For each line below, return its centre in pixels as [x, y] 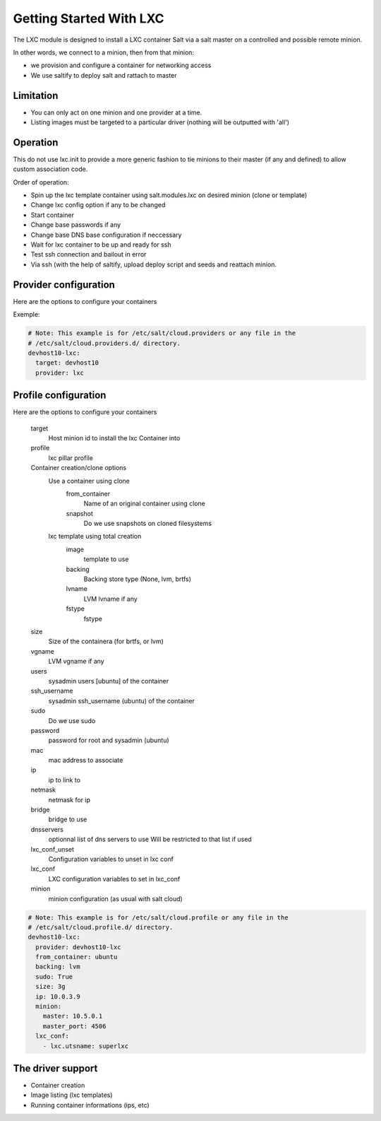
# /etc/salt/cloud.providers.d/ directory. [104, 343]
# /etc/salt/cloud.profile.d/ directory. [101, 927]
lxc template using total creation [95, 536]
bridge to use [68, 819]
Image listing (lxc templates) [72, 1095]
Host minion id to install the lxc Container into [114, 438]
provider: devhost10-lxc [78, 947]
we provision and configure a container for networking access [121, 65]
